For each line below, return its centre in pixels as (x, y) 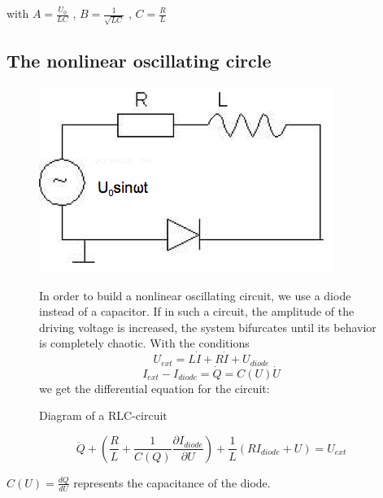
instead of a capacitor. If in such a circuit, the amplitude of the (197, 311)
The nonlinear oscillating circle (139, 61)
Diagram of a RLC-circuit (103, 415)
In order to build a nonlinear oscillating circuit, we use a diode (195, 295)
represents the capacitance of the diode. (172, 482)
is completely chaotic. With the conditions (144, 343)
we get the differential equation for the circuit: (155, 388)
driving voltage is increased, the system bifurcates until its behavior (208, 327)
